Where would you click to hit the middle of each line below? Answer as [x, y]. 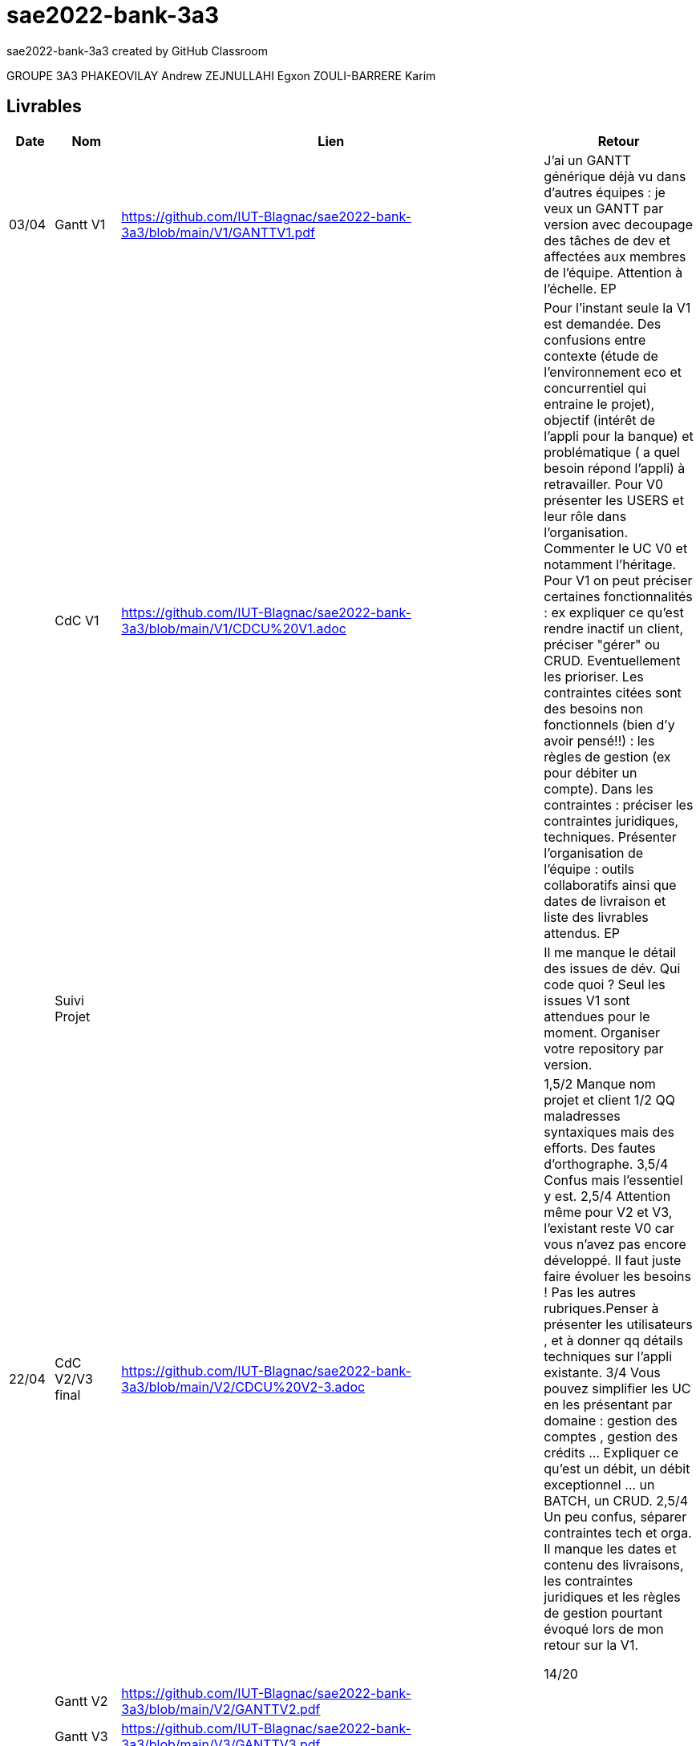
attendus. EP [582, 933]
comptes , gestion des [611, 1436]
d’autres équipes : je [605, 192]
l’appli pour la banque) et [619, 436]
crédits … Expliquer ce [611, 1452]
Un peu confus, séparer [615, 1516]
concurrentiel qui [595, 388]
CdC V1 [77, 620]
